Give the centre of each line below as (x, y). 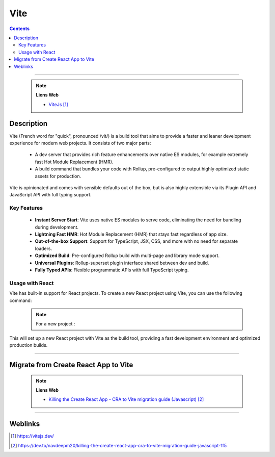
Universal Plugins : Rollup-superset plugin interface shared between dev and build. (122, 263)
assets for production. (58, 176)
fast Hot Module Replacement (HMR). (74, 162)
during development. (57, 227)
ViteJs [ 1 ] (58, 104)
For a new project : (56, 324)
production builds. (29, 345)
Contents (20, 29)
